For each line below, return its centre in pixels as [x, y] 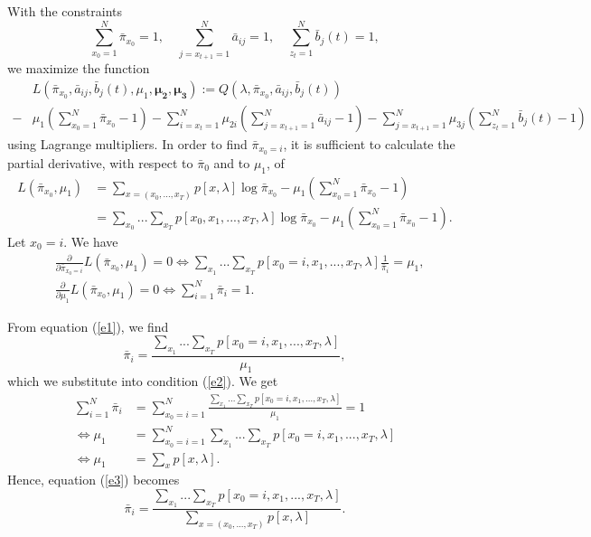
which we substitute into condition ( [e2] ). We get [143, 381]
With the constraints [65, 11]
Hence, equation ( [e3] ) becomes [94, 480]
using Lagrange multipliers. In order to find [127, 144]
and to [232, 162]
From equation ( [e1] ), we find [88, 326]
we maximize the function [79, 68]
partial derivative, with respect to [100, 162]
